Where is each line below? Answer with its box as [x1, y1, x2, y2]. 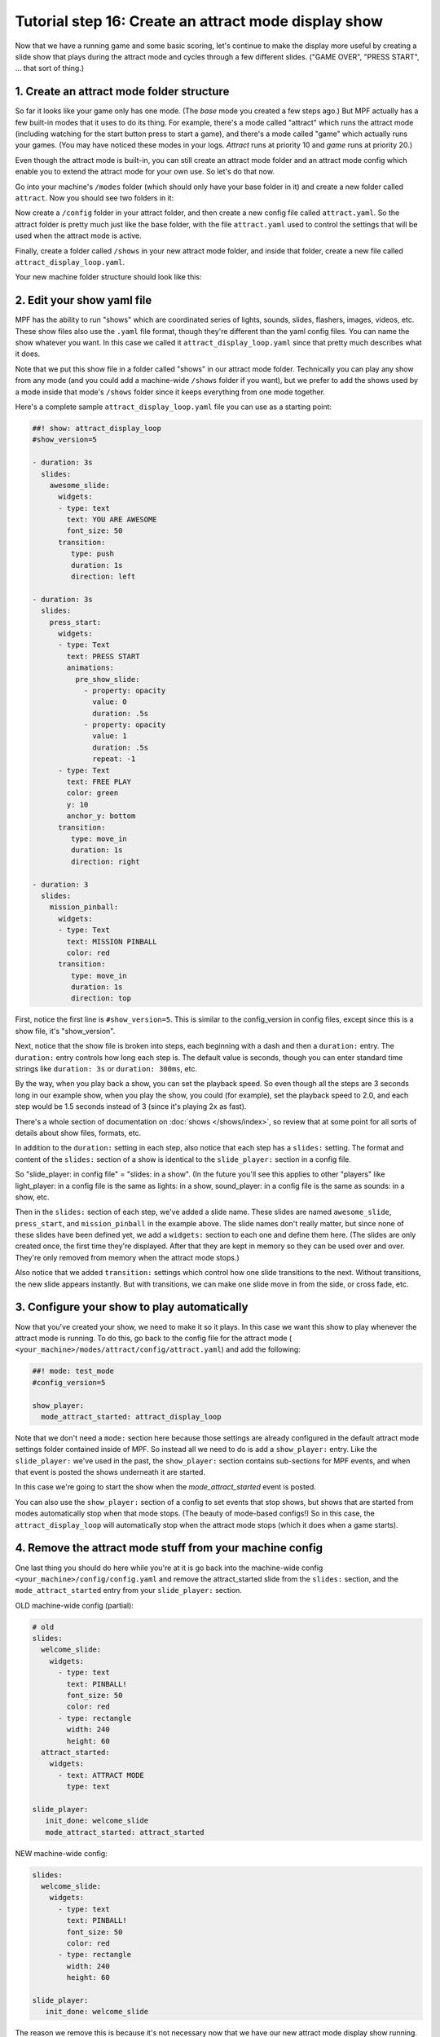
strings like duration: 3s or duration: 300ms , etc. [15, 1064, 197, 1074]
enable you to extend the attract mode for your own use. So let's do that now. [15, 167, 275, 177]
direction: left [70, 572, 136, 582]
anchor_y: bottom [66, 812, 136, 821]
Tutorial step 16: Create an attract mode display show [15, 12, 383, 30]
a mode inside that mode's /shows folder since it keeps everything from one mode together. [15, 387, 326, 397]
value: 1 [92, 732, 128, 741]
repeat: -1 [92, 755, 136, 763]
